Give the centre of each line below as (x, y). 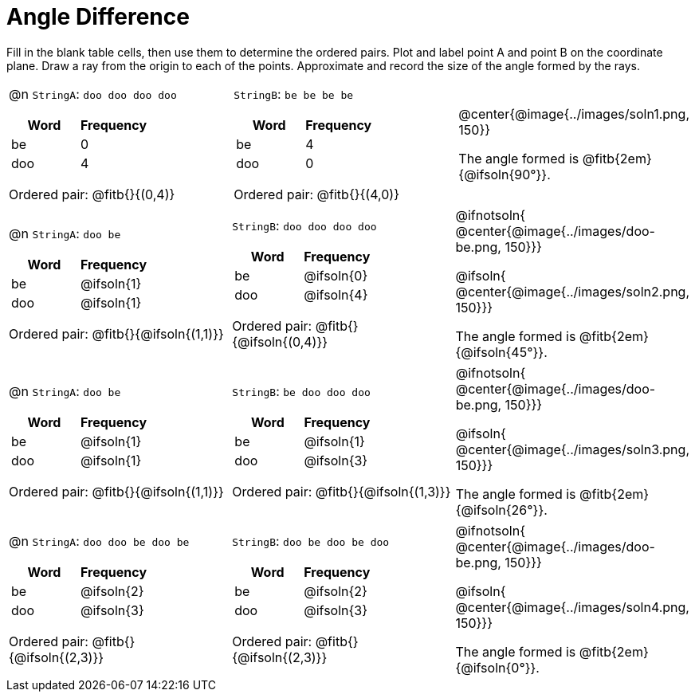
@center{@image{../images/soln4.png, (572, 607)
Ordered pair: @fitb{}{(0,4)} (92, 194)
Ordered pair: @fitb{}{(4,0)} (316, 194)
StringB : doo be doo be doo (311, 541)
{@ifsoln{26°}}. (501, 510)
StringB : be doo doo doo (301, 391)
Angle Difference (98, 17)
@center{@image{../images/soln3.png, (572, 449)
